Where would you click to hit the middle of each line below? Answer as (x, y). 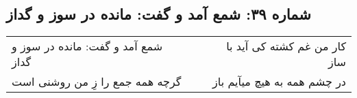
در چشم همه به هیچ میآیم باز (279, 82)
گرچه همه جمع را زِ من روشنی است (97, 82)
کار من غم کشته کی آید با (286, 46)
